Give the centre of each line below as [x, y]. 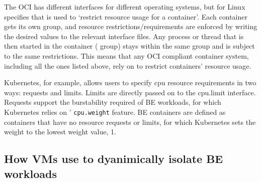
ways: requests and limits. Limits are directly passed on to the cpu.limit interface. [130, 92]
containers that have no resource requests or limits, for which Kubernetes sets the [130, 122]
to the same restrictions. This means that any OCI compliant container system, [126, 55]
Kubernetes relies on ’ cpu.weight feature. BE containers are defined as [115, 112]
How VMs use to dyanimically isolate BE [114, 159]
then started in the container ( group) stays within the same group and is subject [129, 46]
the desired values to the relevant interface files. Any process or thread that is [124, 36]
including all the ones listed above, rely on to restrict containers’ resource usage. [128, 65]
